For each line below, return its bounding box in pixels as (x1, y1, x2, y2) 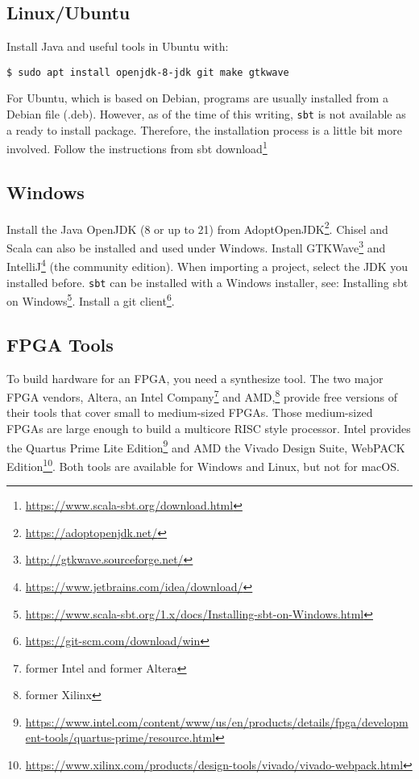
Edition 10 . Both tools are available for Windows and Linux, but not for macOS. (6, 455, 400, 474)
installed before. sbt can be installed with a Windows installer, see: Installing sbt (6, 273, 409, 290)
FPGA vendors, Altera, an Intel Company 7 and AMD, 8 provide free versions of (6, 386, 397, 405)
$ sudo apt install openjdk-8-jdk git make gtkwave (6, 66, 289, 78)
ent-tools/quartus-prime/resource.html (25, 729, 216, 746)
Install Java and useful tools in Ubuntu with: (6, 38, 229, 55)
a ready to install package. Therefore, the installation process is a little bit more (6, 121, 402, 138)
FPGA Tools (6, 331, 114, 356)
